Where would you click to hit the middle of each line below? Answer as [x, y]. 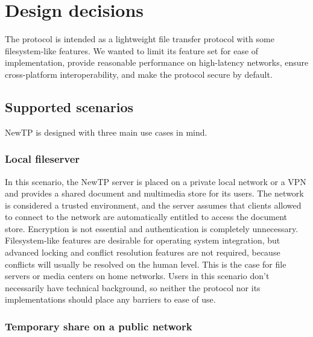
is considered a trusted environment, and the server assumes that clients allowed [153, 205]
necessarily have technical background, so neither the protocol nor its [133, 287]
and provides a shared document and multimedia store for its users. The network [154, 193]
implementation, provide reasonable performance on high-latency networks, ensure [157, 62]
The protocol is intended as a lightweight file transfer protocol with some [140, 39]
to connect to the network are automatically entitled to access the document [146, 217]
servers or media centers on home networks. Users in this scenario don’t [137, 276]
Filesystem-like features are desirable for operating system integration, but [143, 240]
